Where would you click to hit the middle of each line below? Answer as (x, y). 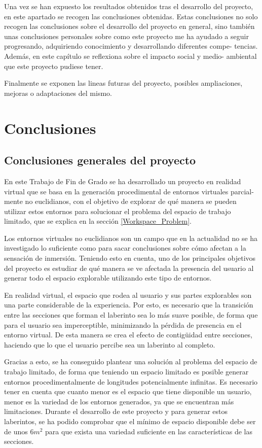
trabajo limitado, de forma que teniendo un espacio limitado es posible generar (126, 372)
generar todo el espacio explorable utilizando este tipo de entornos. (108, 278)
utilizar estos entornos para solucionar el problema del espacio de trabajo (118, 211)
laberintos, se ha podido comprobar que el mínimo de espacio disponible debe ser (130, 421)
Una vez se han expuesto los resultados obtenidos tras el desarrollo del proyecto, (129, 6)
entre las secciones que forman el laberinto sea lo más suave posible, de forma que (131, 315)
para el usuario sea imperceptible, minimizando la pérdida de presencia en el (123, 324)
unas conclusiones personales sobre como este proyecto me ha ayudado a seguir (126, 36)
